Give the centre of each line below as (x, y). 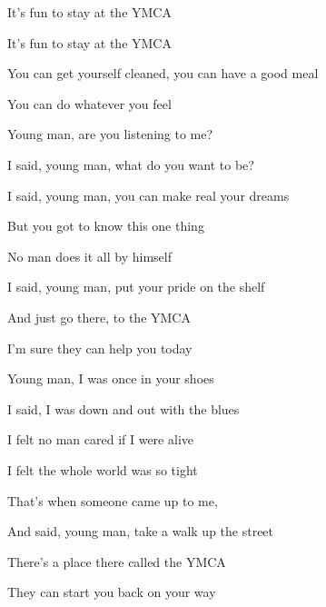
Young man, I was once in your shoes (111, 378)
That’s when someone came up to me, (113, 500)
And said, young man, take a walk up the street (141, 531)
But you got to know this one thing (106, 226)
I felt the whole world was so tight (103, 469)
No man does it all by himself (89, 256)
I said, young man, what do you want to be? (131, 164)
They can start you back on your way (112, 592)
